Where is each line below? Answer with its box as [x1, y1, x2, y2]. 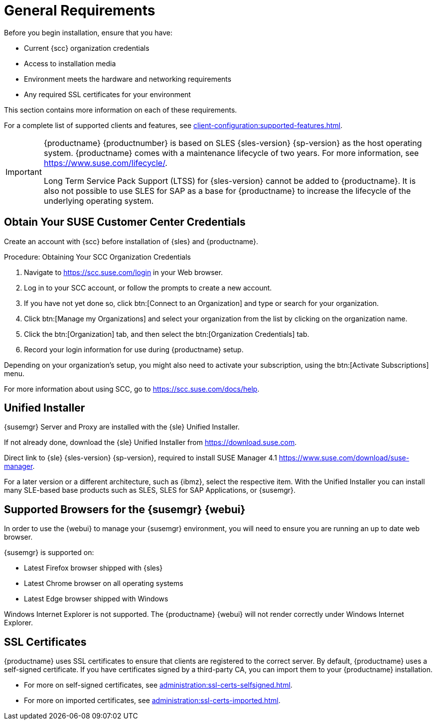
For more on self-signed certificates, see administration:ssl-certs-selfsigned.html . [24, 681, 292, 690]
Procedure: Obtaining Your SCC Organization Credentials [4, 252, 191, 261]
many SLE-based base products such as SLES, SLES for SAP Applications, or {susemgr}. [4, 486, 296, 495]
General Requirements [4, 2, 155, 19]
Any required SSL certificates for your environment [24, 90, 191, 99]
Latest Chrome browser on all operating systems [24, 579, 183, 588]
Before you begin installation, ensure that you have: [4, 28, 172, 37]
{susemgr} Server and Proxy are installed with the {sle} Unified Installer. [4, 423, 240, 432]
